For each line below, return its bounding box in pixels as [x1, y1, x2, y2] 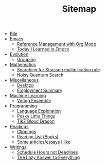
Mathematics [9, 62, 36, 67]
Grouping [17, 57, 36, 63]
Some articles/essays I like [17, 139, 70, 145]
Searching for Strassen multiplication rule [17, 67, 100, 73]
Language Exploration [17, 108, 61, 114]
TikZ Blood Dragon [17, 118, 55, 124]
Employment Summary [17, 87, 63, 93]
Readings [9, 124, 29, 130]
